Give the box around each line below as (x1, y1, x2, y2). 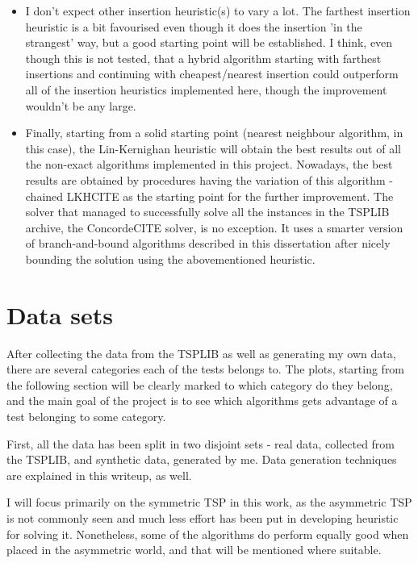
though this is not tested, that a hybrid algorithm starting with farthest (25, 49, 382, 66)
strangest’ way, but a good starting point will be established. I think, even (25, 34, 393, 51)
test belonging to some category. (6, 408, 166, 424)
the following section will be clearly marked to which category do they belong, (6, 376, 393, 393)
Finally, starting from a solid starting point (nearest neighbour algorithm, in (25, 124, 403, 141)
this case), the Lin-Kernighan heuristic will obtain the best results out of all (25, 140, 401, 156)
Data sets (6, 298, 113, 331)
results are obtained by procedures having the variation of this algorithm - (25, 171, 393, 188)
